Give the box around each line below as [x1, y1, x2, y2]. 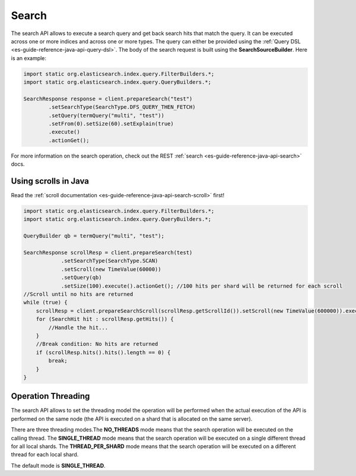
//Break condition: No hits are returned [36, 341, 158, 348]
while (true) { [23, 299, 68, 306]
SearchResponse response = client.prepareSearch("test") [23, 95, 193, 102]
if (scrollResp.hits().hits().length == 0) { [36, 349, 171, 356]
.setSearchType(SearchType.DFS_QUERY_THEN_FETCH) [48, 104, 196, 111]
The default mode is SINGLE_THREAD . [11, 462, 106, 469]
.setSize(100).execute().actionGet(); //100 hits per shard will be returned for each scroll [61, 282, 343, 289]
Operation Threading [11, 391, 90, 401]
